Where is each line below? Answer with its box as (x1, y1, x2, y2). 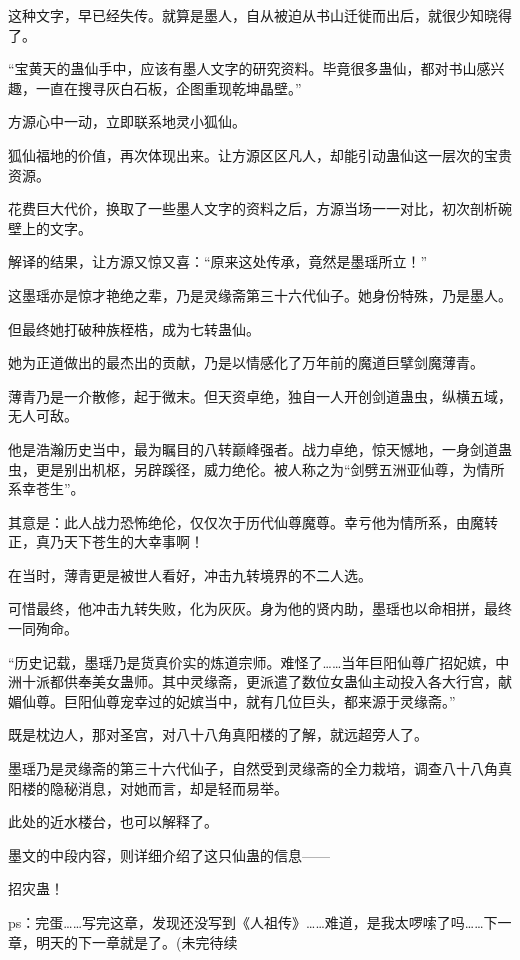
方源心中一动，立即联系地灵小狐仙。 (8, 111, 246, 132)
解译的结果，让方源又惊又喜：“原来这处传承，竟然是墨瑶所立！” (8, 251, 428, 272)
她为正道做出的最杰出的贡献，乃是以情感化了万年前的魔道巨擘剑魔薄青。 (8, 352, 484, 373)
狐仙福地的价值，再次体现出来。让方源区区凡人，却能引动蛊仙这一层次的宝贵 (8, 144, 512, 165)
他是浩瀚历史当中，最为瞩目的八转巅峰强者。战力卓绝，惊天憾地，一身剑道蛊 (8, 438, 512, 459)
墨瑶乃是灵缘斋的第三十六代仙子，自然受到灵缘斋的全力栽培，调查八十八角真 (8, 758, 512, 779)
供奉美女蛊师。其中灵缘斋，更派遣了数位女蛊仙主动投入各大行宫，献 (63, 671, 512, 692)
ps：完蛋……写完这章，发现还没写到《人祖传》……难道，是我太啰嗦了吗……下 (8, 912, 498, 932)
